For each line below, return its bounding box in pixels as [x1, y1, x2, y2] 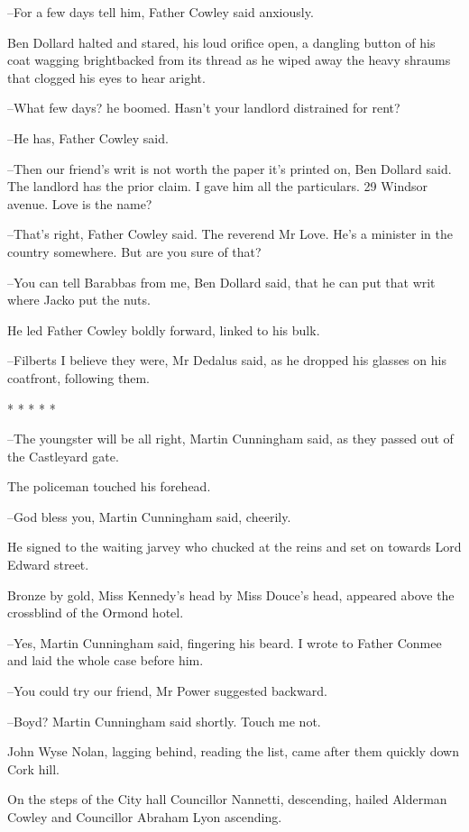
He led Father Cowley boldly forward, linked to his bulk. [7, 320, 320, 339]
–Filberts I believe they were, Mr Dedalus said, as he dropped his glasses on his [7, 351, 446, 370]
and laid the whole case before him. [7, 651, 204, 670]
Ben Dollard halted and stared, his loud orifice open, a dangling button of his [7, 32, 436, 51]
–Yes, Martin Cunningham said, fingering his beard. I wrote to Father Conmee [7, 633, 442, 652]
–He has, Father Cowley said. [7, 128, 169, 147]
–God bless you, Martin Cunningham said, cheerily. [7, 507, 291, 526]
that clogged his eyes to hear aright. [7, 68, 206, 87]
